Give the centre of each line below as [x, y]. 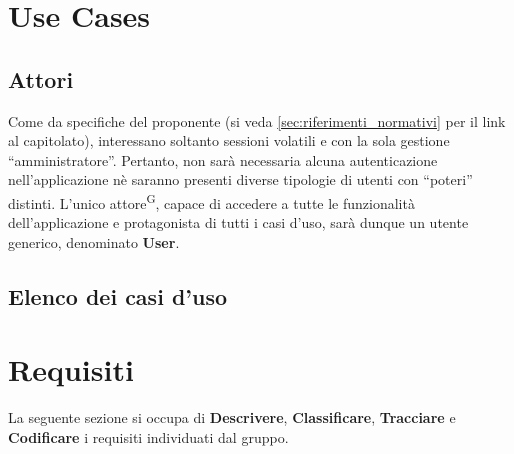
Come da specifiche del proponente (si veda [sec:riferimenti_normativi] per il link [257, 120]
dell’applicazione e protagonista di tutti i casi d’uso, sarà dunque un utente [238, 222]
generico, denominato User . [94, 241]
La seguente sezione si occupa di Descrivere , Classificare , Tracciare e [232, 417]
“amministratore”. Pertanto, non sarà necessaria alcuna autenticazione [223, 159]
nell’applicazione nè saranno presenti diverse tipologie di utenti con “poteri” [240, 179]
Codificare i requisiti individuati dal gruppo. [148, 436]
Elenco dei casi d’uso [118, 295]
